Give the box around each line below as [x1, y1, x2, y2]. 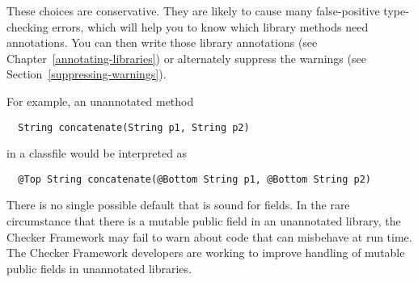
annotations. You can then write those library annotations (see [6, 34, 318, 51]
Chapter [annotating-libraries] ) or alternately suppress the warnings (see [6, 49, 366, 66]
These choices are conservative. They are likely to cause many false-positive [6, 2, 380, 19]
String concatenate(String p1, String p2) [18, 121, 250, 133]
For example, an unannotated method [6, 92, 194, 109]
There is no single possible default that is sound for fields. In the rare [6, 196, 350, 213]
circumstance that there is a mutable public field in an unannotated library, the [6, 213, 401, 229]
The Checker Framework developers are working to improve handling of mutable [6, 244, 405, 261]
